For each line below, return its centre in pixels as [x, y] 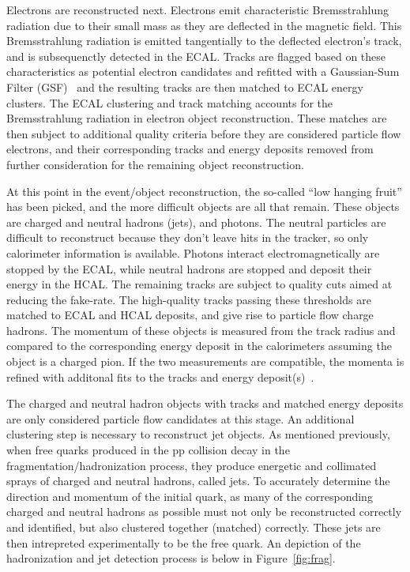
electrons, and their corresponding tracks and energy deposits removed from [190, 149]
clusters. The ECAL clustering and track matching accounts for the [170, 102]
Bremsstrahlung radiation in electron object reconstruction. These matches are [197, 118]
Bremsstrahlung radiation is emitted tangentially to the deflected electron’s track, [204, 41]
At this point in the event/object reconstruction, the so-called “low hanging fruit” [204, 191]
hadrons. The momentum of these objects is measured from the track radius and [201, 330]
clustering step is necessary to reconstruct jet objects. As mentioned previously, [198, 434]
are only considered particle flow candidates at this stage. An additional [181, 418]
